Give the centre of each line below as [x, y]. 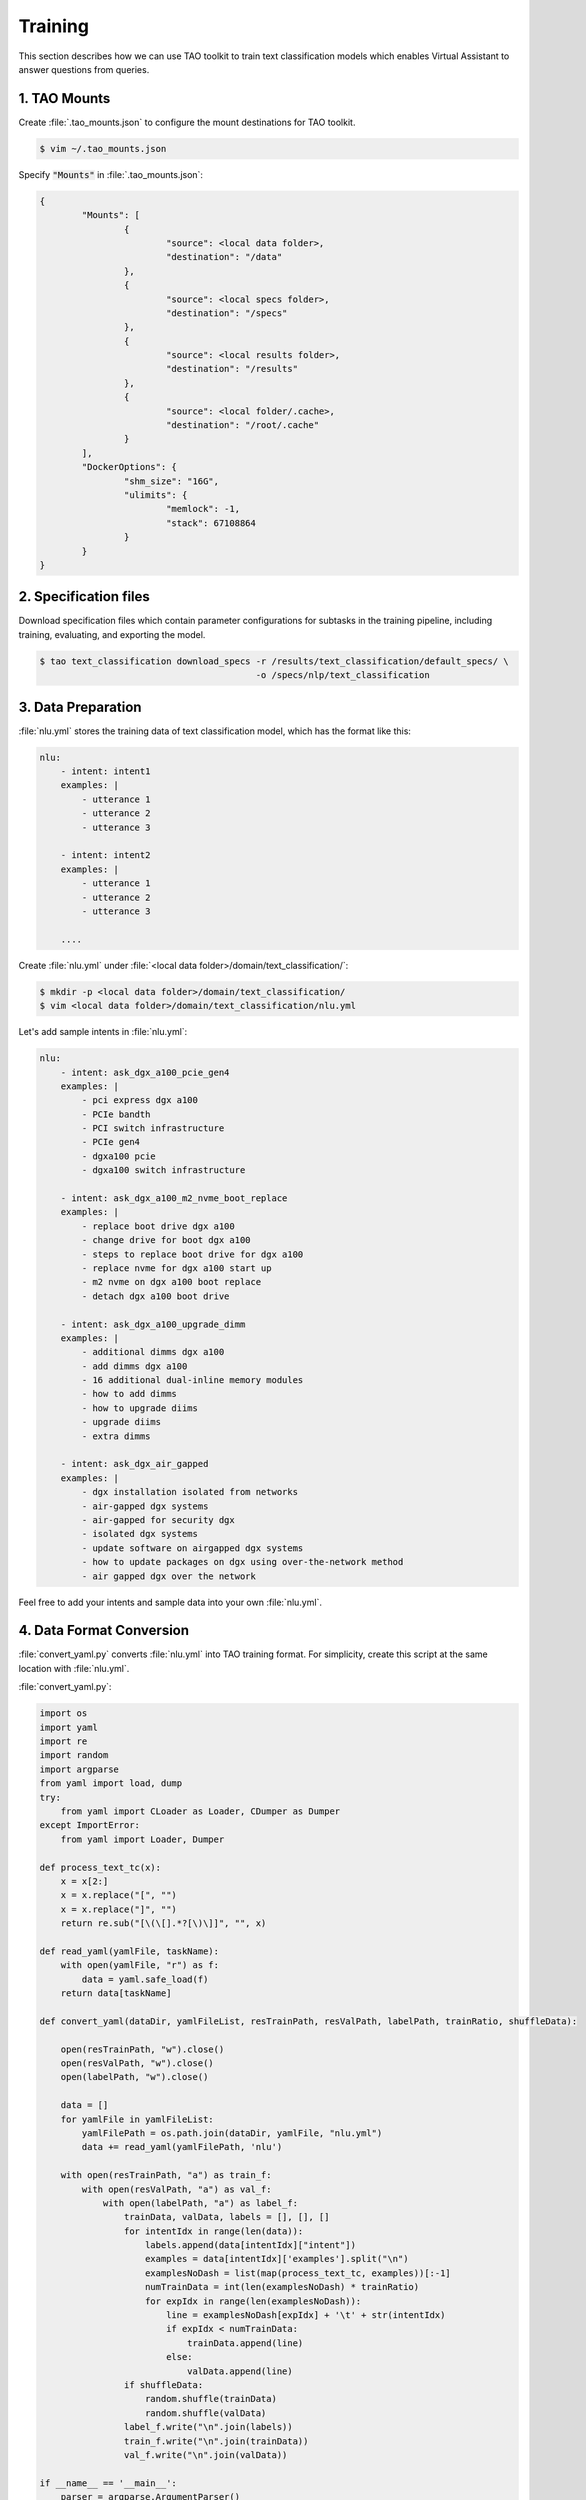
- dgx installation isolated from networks [190, 1492]
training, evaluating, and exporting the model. [112, 634]
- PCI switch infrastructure [153, 1128]
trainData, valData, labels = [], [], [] [226, 2217]
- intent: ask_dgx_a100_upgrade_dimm [153, 1324]
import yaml [69, 1727]
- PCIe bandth [116, 1114]
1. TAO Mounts [64, 98]
